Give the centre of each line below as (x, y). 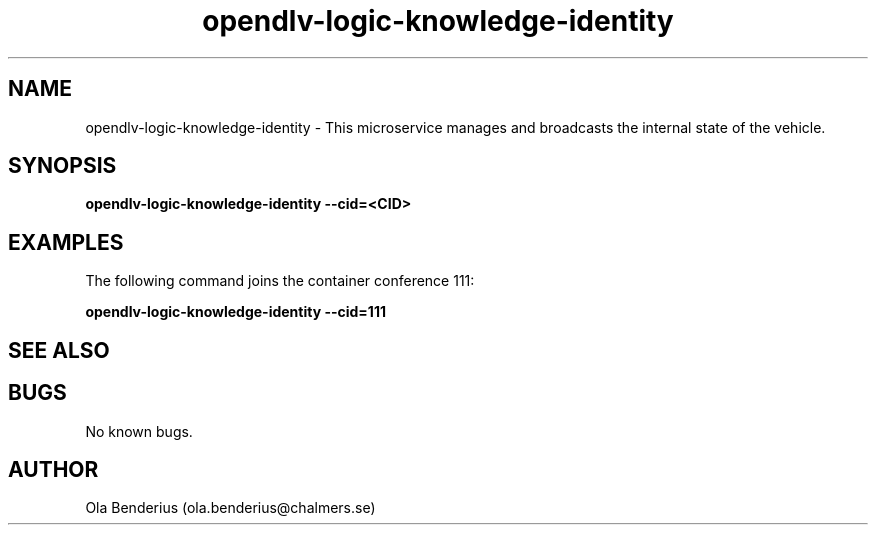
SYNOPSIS (62, 166)
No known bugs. (139, 431)
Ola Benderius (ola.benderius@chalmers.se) (230, 508)
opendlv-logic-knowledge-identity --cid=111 (235, 312)
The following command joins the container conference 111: (280, 281)
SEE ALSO (59, 350)
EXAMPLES (66, 242)
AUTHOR (53, 469)
